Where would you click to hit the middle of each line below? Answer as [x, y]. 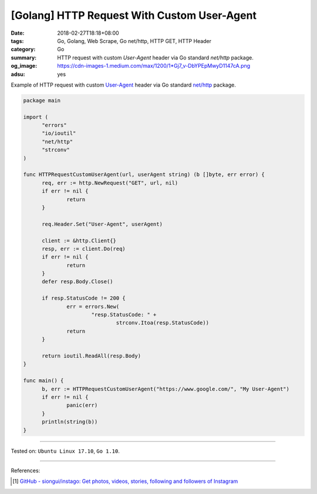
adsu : [18, 74]
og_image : [24, 66]
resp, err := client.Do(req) [84, 248]
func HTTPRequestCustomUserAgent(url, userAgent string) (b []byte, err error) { [144, 175]
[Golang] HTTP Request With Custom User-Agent [134, 15]
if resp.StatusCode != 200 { [84, 298]
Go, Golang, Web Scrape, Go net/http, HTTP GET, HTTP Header [134, 41]
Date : [18, 33]
